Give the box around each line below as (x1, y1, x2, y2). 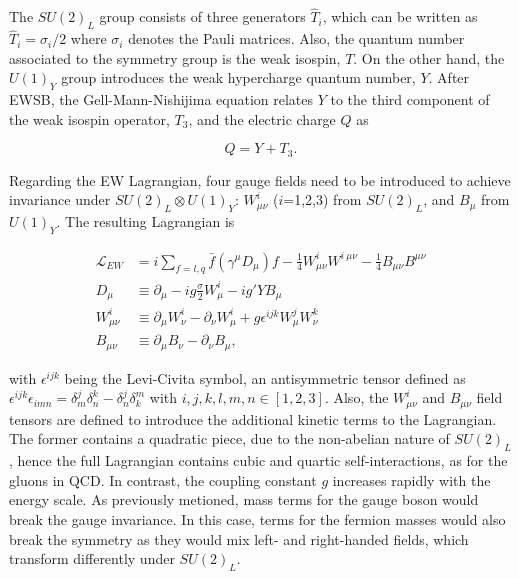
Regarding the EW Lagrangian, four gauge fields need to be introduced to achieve (9, 169, 511, 190)
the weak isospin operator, (9, 108, 170, 129)
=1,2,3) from (283, 189, 362, 210)
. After (428, 67, 470, 88)
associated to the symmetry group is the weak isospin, (9, 47, 341, 68)
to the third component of (330, 89, 490, 110)
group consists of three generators (99, 6, 306, 27)
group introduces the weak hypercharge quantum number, (61, 67, 416, 88)
